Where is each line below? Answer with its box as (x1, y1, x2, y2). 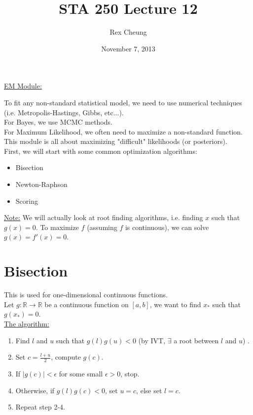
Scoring (15, 195, 38, 206)
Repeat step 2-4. (15, 402, 65, 412)
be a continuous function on (44, 299, 129, 309)
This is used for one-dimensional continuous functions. (4, 289, 168, 300)
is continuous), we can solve (125, 222, 209, 232)
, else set (136, 385, 162, 395)
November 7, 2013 (101, 43, 155, 53)
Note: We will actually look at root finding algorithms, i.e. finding (4, 212, 203, 223)
